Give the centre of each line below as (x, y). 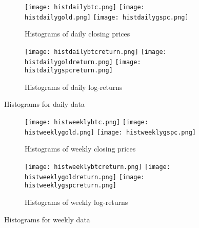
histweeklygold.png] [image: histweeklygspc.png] (110, 132)
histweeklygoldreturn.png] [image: (85, 177)
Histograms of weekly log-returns (76, 202)
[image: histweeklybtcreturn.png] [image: (97, 167)
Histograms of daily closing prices (77, 34)
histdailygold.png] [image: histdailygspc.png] (107, 17)
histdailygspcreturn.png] (69, 71)
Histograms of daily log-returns (74, 87)
